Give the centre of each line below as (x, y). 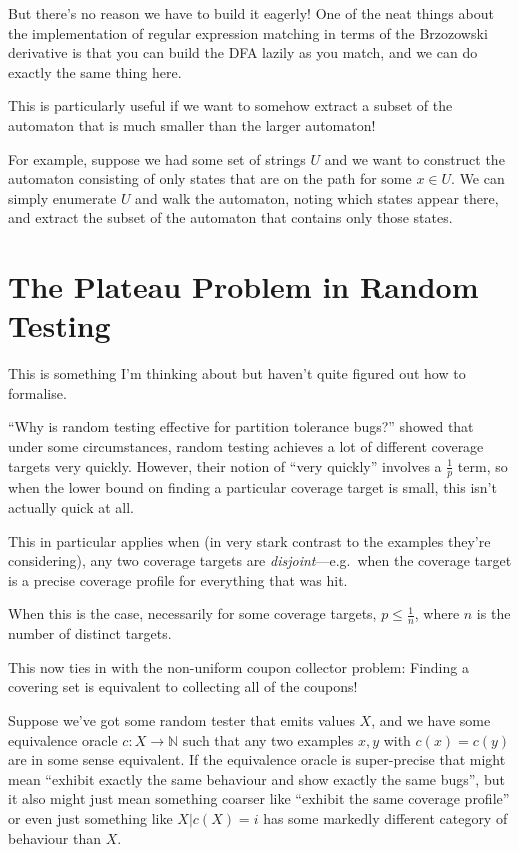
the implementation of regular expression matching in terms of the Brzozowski (248, 32)
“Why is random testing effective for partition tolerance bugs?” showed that (241, 426)
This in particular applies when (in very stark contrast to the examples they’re (249, 540)
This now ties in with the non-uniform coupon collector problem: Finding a (238, 666)
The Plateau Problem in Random (243, 286)
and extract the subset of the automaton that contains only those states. (230, 217)
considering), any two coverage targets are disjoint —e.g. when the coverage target (260, 560)
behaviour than (55, 837)
